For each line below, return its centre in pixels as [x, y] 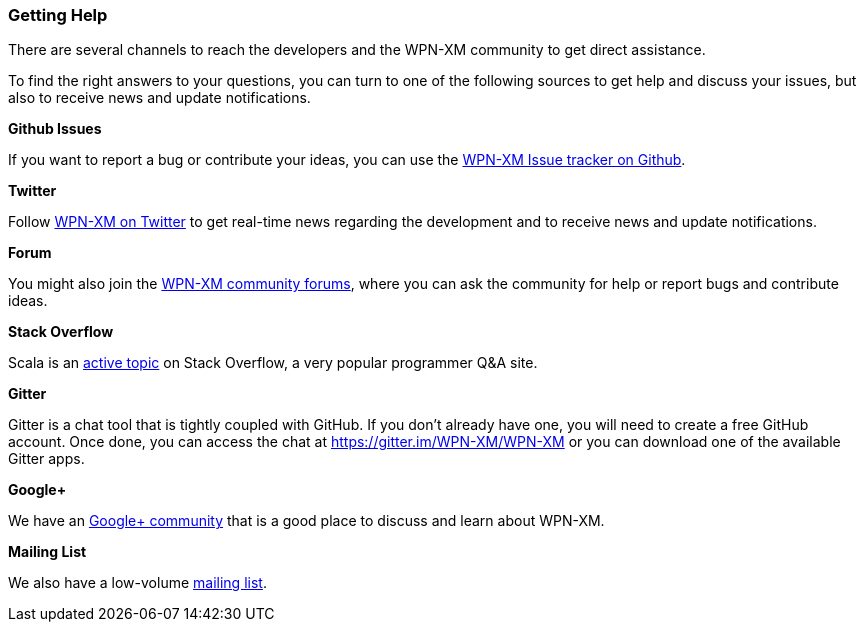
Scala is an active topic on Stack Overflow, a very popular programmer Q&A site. [273, 363]
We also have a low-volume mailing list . [137, 583]
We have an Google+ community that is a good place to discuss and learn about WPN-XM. [306, 521]
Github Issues [55, 129]
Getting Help [58, 15]
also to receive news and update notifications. [159, 98]
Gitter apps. [46, 459]
